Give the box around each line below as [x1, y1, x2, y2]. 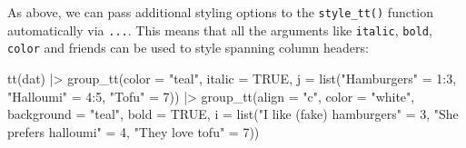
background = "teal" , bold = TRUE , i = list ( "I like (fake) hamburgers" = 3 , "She [7, 104, 459, 123]
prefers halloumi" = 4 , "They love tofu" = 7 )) [7, 122, 260, 141]
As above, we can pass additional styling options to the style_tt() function [7, 3, 434, 21]
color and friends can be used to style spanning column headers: [7, 38, 369, 57]
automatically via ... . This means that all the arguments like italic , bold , [7, 20, 432, 39]
